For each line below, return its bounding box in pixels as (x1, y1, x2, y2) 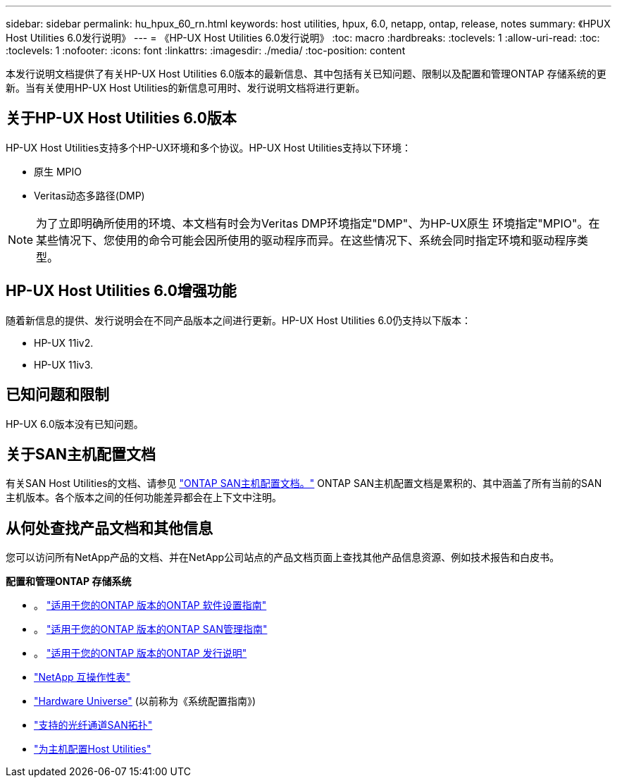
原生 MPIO (34, 165, 82, 178)
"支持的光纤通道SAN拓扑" (34, 719, 153, 732)
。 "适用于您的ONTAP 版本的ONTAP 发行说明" (34, 647, 247, 660)
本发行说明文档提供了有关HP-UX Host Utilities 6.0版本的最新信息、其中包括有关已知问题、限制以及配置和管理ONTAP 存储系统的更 (6, 68, 606, 80)
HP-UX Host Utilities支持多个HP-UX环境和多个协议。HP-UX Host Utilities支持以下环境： (6, 141, 412, 154)
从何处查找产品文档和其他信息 (6, 519, 213, 537)
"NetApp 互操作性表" (34, 671, 131, 684)
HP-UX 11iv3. (34, 358, 94, 371)
